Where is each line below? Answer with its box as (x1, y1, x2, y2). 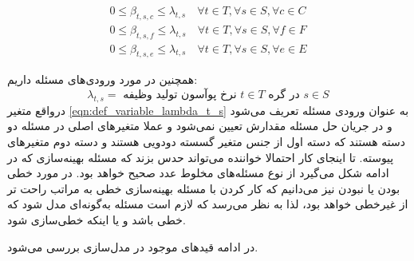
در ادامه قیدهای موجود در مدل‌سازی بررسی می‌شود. (7, 238, 258, 255)
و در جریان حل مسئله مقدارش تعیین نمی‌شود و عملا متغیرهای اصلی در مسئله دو (7, 117, 392, 134)
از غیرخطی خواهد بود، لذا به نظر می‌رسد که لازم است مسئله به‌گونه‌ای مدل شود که (7, 196, 408, 212)
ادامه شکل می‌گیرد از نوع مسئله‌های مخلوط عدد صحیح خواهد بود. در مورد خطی (7, 164, 389, 181)
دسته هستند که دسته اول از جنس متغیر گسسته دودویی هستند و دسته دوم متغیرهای (7, 133, 405, 150)
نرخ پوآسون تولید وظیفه (123, 89, 237, 101)
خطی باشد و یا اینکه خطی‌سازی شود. (7, 212, 186, 228)
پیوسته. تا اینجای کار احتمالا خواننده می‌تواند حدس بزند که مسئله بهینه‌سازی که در (7, 148, 394, 165)
